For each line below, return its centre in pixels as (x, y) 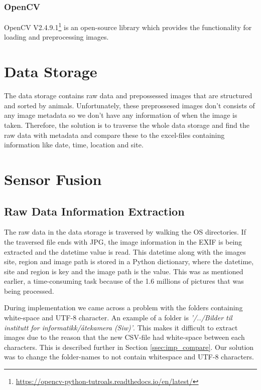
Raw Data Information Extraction (94, 211)
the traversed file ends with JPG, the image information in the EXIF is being (123, 241)
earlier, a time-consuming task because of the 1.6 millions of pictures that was (124, 281)
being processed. (29, 290)
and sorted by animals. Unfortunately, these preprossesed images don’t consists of (129, 105)
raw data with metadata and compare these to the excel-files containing (114, 135)
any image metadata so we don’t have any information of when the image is (121, 115)
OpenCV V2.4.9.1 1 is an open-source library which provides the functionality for (128, 26)
